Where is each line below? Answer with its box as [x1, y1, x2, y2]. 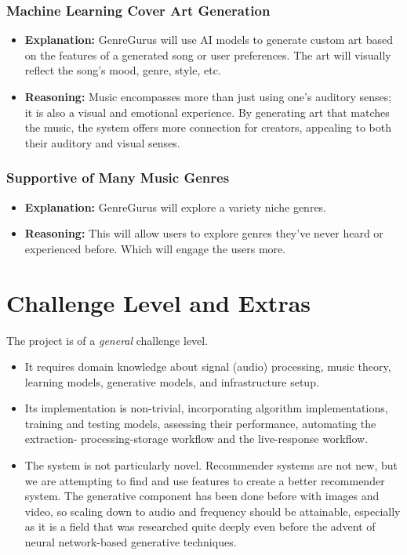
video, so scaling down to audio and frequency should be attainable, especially [24, 502, 401, 519]
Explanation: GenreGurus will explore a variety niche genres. [24, 198, 327, 215]
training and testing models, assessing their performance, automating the [24, 415, 376, 431]
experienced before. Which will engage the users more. [24, 240, 286, 256]
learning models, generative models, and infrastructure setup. [24, 373, 319, 390]
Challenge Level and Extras [6, 286, 311, 318]
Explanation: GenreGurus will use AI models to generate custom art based [24, 31, 393, 48]
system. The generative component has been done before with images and [24, 488, 380, 504]
